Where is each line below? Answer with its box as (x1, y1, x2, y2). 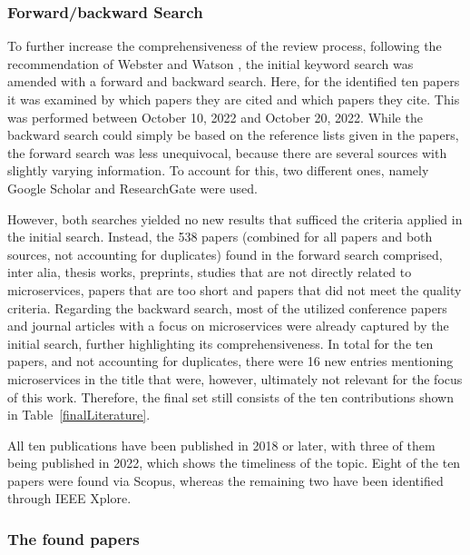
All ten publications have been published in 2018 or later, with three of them (7, 435, 436, 454)
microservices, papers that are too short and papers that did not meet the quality (7, 280, 462, 299)
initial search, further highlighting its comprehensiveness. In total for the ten (7, 333, 434, 352)
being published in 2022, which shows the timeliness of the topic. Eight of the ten (7, 453, 461, 472)
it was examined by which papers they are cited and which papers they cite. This (7, 90, 460, 108)
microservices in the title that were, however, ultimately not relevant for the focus (7, 369, 463, 388)
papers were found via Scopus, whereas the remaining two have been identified (7, 471, 444, 490)
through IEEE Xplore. (7, 489, 132, 508)
